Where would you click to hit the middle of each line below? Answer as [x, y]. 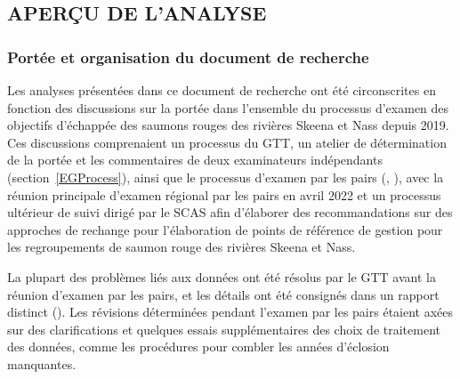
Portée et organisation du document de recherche [188, 56]
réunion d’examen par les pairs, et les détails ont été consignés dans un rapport [223, 294]
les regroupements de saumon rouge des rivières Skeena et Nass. [182, 247]
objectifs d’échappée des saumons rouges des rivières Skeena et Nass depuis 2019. [228, 125]
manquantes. [42, 363]
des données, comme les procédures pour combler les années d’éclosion [198, 347]
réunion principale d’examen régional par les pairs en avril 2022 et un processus [224, 194]
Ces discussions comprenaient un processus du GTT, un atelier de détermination [227, 142]
